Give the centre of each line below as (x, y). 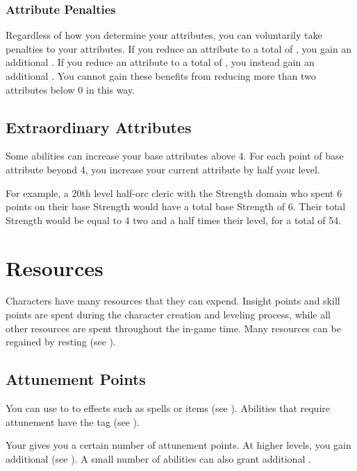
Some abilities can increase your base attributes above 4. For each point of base (175, 156)
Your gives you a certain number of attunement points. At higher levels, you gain (178, 445)
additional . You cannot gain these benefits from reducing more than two (161, 76)
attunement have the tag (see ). (73, 421)
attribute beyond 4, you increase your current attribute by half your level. (163, 169)
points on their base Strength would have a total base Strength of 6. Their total (176, 206)
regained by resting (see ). (61, 342)
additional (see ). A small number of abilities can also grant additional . (158, 458)
